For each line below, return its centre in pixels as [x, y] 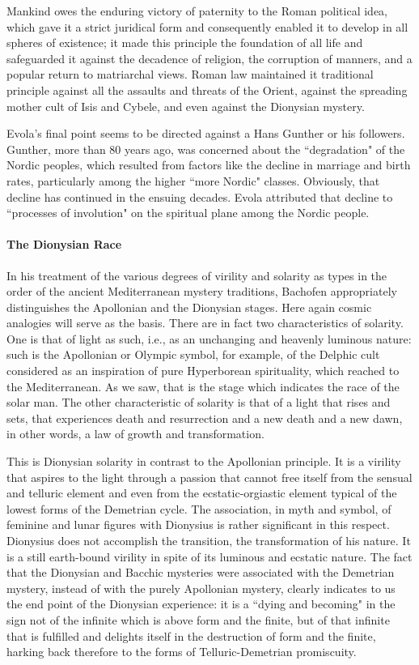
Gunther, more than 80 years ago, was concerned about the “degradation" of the [206, 149]
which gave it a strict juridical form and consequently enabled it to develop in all [207, 26]
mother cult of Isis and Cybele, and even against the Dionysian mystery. [186, 106]
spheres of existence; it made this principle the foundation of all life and [185, 43]
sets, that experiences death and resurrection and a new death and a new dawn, [205, 418]
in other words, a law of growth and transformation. [135, 434]
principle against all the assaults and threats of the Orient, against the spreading [207, 90]
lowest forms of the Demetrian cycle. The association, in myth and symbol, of [199, 508]
